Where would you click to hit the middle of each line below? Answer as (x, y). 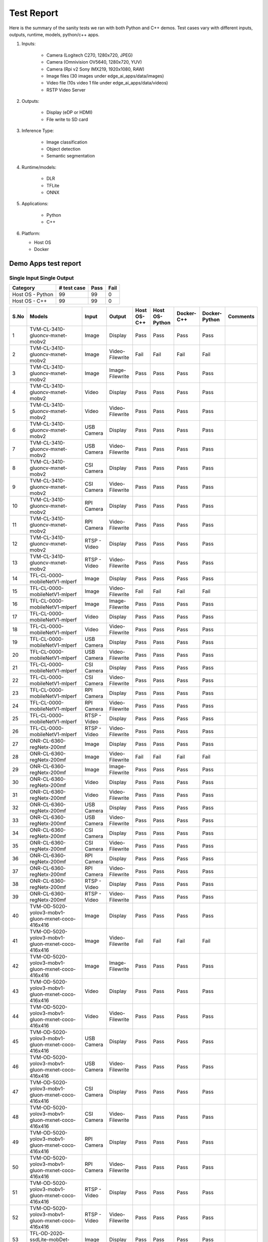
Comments (241, 316)
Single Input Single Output (41, 278)
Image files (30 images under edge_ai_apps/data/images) (105, 76)
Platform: (31, 233)
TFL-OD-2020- (47, 1234)
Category (24, 288)
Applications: (35, 204)
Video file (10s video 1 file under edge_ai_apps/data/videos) (107, 83)
